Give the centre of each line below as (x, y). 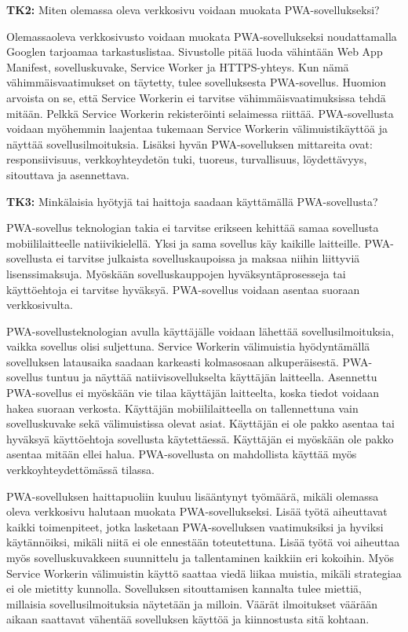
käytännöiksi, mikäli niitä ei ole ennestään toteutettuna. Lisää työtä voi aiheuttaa (203, 542)
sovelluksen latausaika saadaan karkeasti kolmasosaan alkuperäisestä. (173, 361)
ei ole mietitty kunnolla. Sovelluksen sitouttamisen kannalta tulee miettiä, (184, 588)
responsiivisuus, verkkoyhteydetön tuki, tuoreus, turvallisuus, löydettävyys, (187, 159)
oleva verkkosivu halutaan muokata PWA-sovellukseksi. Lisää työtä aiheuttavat (197, 511)
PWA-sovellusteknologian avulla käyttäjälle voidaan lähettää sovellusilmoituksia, (200, 331)
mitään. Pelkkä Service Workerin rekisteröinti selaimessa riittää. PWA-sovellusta (200, 113)
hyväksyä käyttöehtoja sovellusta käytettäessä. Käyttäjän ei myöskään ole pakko (200, 438)
